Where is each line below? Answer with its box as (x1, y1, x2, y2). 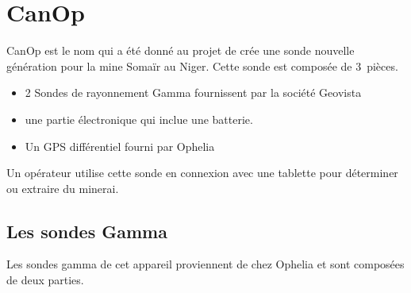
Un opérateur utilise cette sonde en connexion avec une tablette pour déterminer (6, 164, 398, 181)
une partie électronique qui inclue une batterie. (25, 110, 253, 127)
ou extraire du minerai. (6, 179, 119, 196)
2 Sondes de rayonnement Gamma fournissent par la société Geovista (25, 84, 362, 101)
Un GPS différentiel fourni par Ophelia (25, 137, 215, 154)
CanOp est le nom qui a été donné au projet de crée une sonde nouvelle (6, 42, 355, 59)
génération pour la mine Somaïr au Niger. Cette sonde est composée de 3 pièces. (6, 57, 398, 74)
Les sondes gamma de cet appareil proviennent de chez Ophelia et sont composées (6, 256, 405, 272)
